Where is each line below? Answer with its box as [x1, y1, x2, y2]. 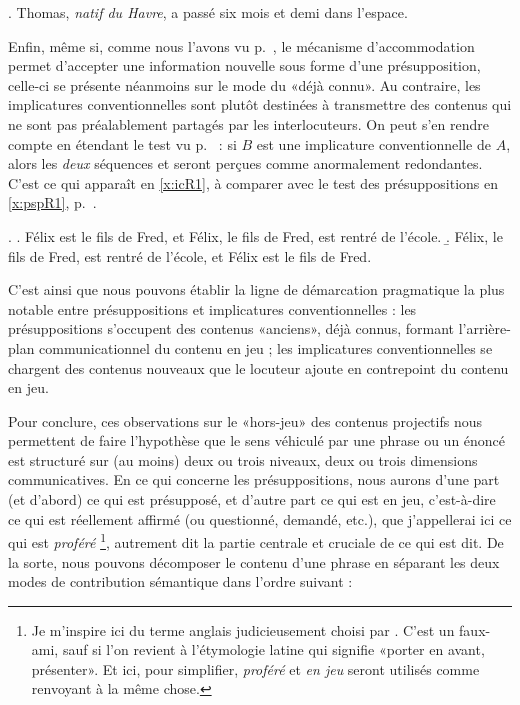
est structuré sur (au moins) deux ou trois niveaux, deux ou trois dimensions [8, 449, 478, 470]
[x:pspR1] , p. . [8, 192, 97, 213]
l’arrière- [458, 318, 511, 339]
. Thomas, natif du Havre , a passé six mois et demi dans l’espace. [8, 2, 408, 22]
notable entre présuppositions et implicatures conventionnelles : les [8, 298, 417, 319]
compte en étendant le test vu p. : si [8, 133, 237, 154]
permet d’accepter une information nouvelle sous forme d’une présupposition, [8, 55, 481, 76]
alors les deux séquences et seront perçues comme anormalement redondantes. [8, 153, 483, 174]
